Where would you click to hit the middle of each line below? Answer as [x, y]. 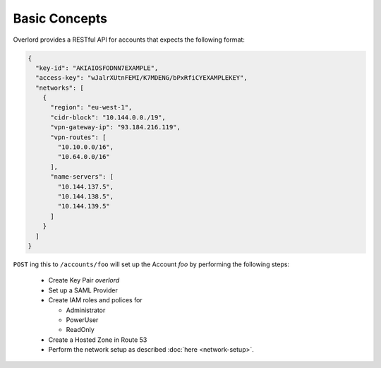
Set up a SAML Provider [83, 290]
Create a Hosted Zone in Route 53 [98, 340]
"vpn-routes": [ [78, 137]
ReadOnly [80, 330]
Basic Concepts [60, 18]
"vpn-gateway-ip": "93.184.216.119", [116, 127]
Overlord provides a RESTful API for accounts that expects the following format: [129, 40]
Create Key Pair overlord [84, 280]
